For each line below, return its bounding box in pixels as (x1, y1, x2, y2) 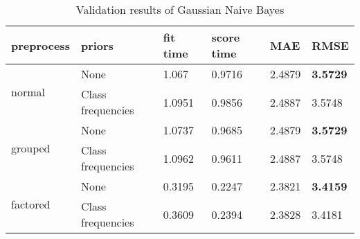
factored (11, 196, 51, 212)
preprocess (11, 37, 70, 53)
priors (80, 37, 114, 53)
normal (11, 84, 45, 100)
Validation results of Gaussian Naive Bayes (75, 1, 285, 17)
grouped (11, 140, 51, 156)
